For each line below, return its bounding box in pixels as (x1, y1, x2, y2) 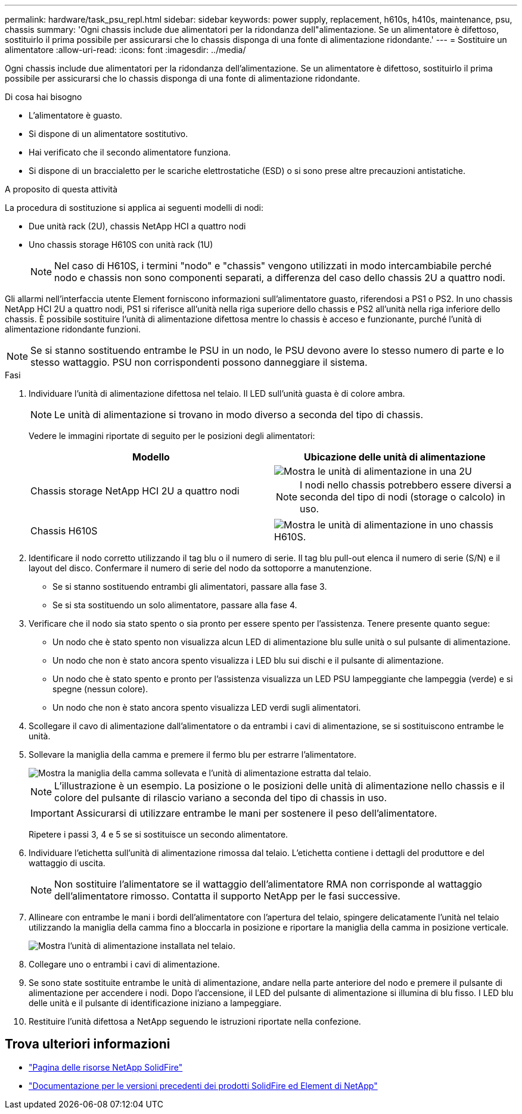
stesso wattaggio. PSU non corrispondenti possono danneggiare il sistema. (30, 356, 368, 368)
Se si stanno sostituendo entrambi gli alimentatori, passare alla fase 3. (52, 581, 327, 592)
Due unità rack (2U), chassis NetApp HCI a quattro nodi (29, 221, 246, 231)
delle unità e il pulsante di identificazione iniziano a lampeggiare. (29, 998, 282, 1008)
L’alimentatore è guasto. (29, 110, 123, 120)
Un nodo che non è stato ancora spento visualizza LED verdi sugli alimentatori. (52, 702, 361, 712)
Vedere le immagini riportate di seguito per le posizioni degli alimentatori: (29, 431, 315, 441)
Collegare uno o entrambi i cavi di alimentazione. (29, 959, 220, 969)
